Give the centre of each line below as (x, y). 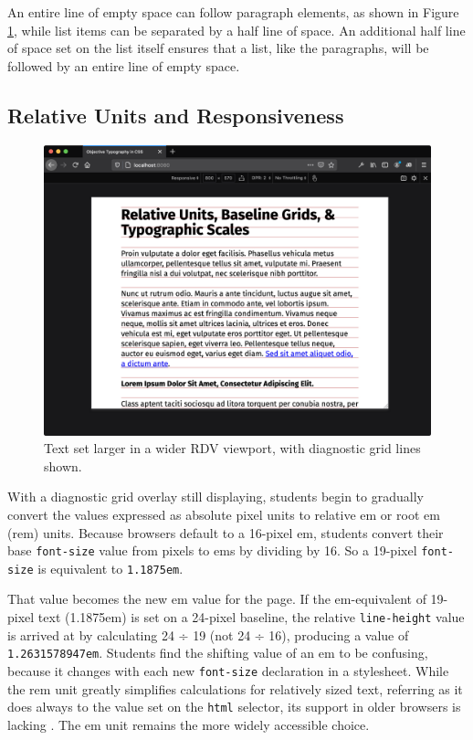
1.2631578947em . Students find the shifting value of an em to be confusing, (218, 653)
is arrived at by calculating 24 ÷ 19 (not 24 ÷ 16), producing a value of (208, 634)
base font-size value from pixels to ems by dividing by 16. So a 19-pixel (212, 550)
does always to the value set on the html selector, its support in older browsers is (234, 707)
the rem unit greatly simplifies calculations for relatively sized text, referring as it (235, 688)
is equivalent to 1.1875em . (110, 568)
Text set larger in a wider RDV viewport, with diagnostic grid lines (232, 448)
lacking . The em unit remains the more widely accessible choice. (189, 724)
